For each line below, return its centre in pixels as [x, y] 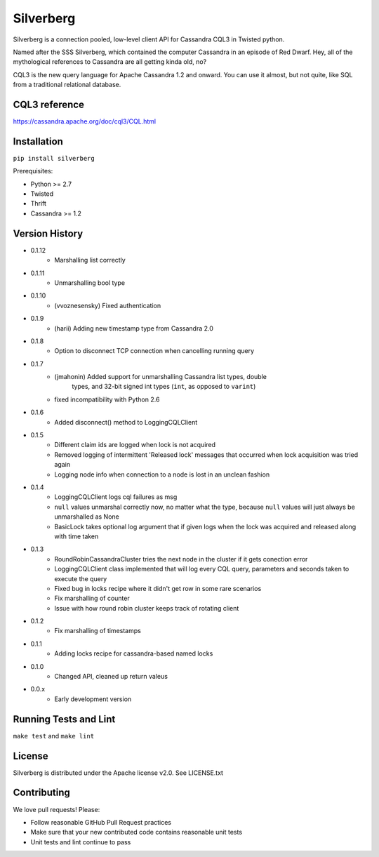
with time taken [77, 536]
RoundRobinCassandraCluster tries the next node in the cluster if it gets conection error [181, 559]
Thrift [39, 204]
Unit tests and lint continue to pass [81, 842]
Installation [38, 141]
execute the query [81, 578]
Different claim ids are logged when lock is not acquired [135, 445]
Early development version [93, 699]
